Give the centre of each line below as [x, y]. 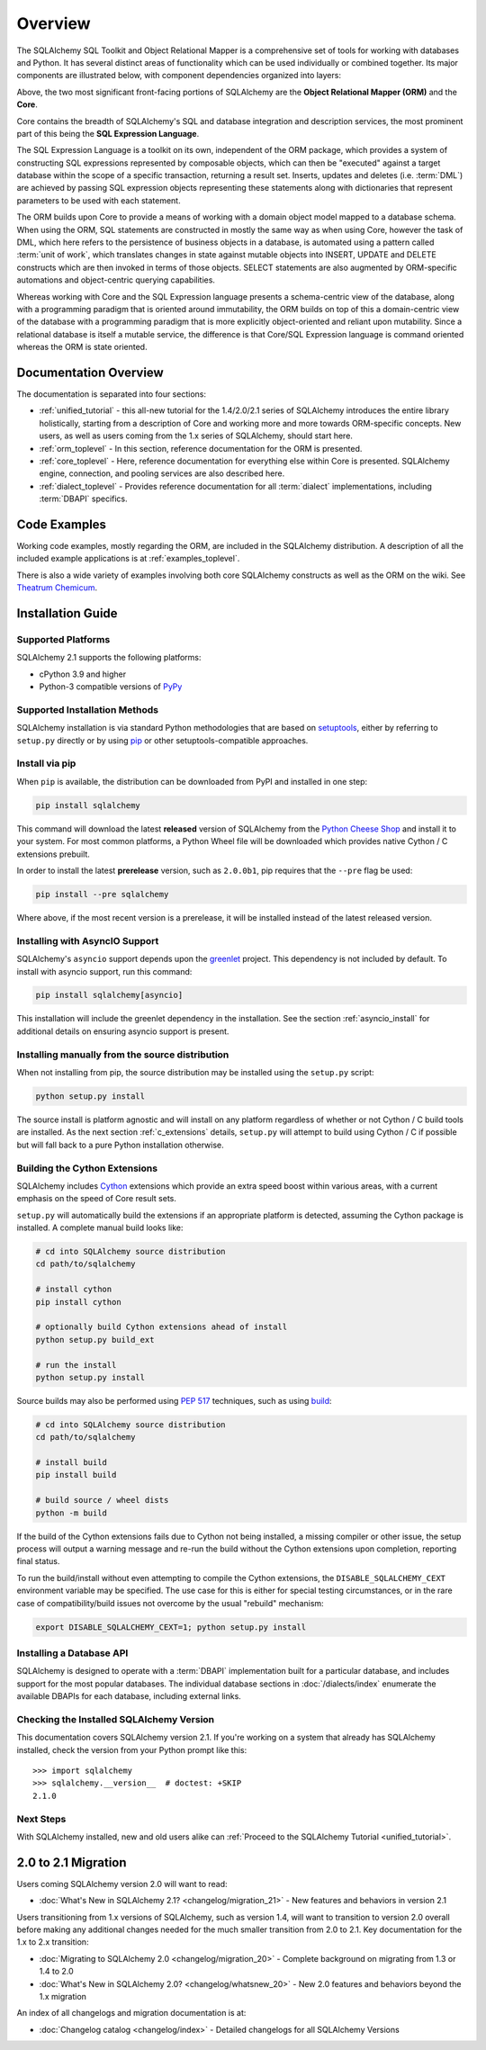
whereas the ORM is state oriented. [82, 347]
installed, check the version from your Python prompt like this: [132, 1749]
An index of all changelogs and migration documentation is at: [131, 2013]
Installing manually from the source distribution [123, 1055]
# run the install [76, 1365]
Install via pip [46, 763]
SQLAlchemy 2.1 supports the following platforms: [109, 658]
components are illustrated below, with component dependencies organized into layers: [179, 76]
